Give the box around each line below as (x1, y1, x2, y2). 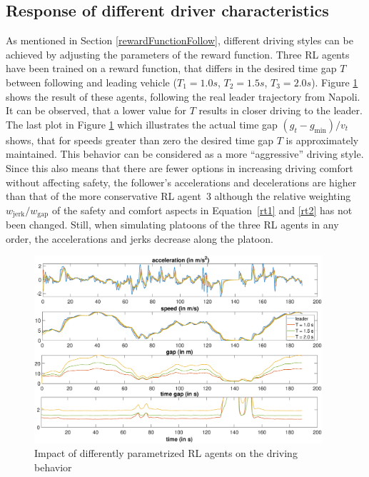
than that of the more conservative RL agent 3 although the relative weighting (6, 189, 351, 204)
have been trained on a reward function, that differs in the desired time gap (6, 61, 337, 76)
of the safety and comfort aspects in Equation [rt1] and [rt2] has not (51, 202, 353, 217)
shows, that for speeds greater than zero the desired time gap (6, 132, 274, 147)
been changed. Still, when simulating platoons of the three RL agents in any (6, 217, 339, 232)
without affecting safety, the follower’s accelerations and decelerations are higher (6, 174, 357, 189)
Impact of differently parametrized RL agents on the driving (34, 446, 298, 461)
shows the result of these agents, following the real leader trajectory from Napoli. (6, 89, 360, 104)
